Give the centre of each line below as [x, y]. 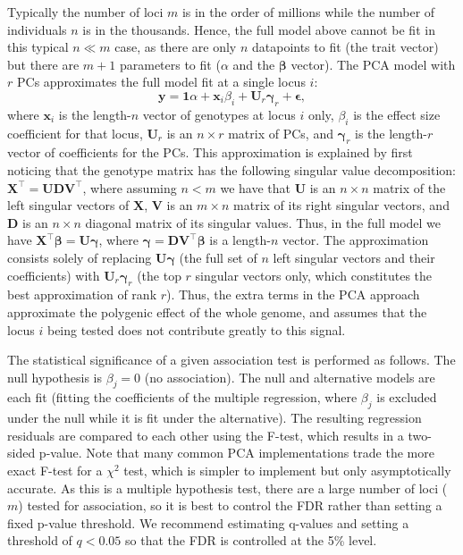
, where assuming [130, 187]
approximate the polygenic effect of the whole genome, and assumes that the [217, 311]
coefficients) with [54, 275]
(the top [159, 275]
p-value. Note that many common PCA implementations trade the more [236, 453]
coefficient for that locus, [75, 133]
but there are [43, 64]
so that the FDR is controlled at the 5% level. [251, 540]
